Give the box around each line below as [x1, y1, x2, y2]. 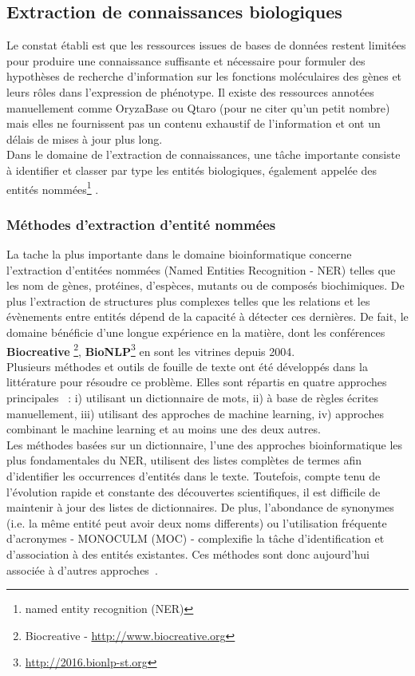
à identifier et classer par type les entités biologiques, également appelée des [6, 161, 377, 178]
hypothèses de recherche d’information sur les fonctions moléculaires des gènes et [6, 68, 402, 85]
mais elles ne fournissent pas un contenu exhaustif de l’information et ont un [6, 115, 381, 132]
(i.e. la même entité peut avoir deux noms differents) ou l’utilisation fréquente [6, 514, 387, 531]
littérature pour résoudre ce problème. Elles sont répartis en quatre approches [6, 374, 387, 390]
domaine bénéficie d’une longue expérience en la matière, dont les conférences [6, 323, 385, 340]
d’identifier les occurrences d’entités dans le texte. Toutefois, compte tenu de [6, 467, 381, 484]
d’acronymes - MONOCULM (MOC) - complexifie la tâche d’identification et [6, 530, 385, 547]
